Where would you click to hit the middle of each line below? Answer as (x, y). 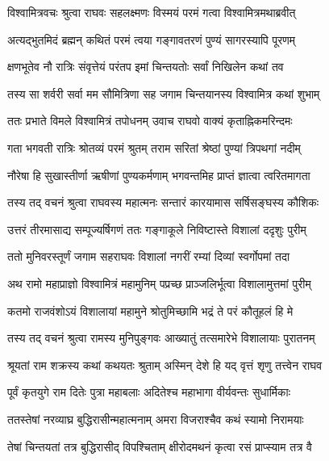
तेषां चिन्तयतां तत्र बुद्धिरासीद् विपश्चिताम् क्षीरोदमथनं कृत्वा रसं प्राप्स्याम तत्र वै (160, 446)
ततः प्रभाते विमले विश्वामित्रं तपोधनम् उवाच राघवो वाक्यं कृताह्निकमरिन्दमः (150, 121)
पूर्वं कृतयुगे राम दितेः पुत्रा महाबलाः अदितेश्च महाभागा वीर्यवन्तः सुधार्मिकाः (149, 392)
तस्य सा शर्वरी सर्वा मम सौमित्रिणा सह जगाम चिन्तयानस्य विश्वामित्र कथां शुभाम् (164, 93)
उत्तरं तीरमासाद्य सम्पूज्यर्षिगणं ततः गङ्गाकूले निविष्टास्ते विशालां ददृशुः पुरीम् (157, 229)
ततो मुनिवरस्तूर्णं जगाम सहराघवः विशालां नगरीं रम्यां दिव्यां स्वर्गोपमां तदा (149, 256)
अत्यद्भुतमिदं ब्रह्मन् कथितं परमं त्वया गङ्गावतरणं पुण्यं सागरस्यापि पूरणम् (152, 39)
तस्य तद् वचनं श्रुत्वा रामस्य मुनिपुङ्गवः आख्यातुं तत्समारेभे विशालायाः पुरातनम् (161, 338)
